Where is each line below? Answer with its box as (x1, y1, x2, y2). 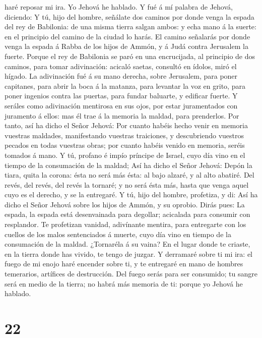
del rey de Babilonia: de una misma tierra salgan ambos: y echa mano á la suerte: (5, 21, 256, 32)
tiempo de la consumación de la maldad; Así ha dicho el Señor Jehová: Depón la (5, 159, 252, 170)
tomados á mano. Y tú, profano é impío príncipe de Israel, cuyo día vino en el (5, 149, 245, 160)
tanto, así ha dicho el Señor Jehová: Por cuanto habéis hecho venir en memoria (5, 120, 248, 131)
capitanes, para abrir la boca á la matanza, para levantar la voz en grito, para (5, 80, 245, 91)
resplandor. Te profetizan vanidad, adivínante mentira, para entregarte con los (5, 219, 246, 230)
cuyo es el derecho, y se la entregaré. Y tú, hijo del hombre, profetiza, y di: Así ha (5, 189, 258, 200)
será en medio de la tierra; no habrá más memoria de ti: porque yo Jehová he (5, 278, 243, 289)
